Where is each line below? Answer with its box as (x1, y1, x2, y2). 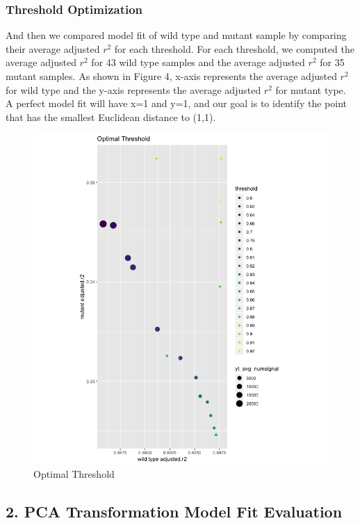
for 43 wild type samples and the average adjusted (91, 55, 305, 70)
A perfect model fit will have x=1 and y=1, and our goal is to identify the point (6, 96, 347, 111)
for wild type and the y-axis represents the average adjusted (6, 82, 261, 97)
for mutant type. (275, 82, 346, 97)
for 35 (320, 55, 345, 70)
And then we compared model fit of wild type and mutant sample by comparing (6, 28, 347, 42)
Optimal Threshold (33, 467, 115, 481)
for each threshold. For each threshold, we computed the (114, 41, 354, 56)
